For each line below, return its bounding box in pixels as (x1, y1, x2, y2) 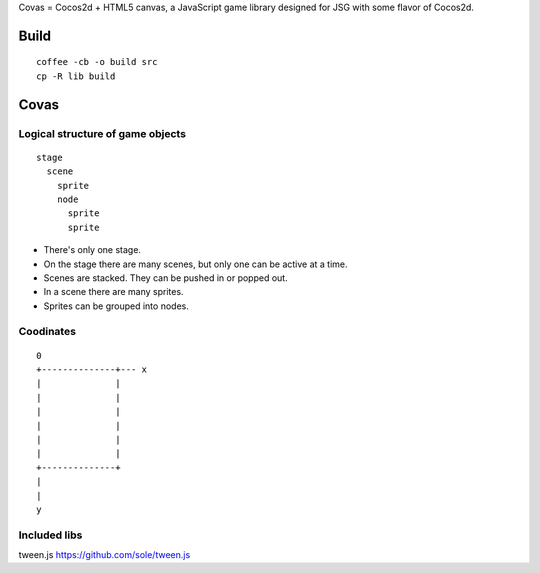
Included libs (18, 528, 83, 542)
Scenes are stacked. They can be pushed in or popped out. (43, 271, 289, 284)
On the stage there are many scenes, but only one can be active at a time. (43, 258, 349, 270)
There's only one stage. (43, 244, 142, 256)
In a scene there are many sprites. (43, 286, 184, 298)
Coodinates (18, 325, 77, 339)
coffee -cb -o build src (36, 56, 158, 68)
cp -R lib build (36, 70, 116, 82)
